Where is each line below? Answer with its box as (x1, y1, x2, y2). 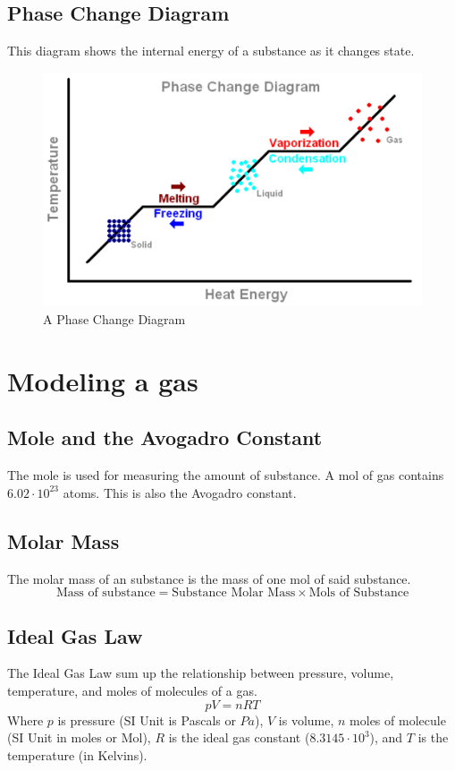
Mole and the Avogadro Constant (7, 424, 323, 451)
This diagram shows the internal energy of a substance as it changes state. (7, 41, 415, 60)
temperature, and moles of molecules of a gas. (7, 681, 257, 699)
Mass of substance (55, 587, 156, 600)
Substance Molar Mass (172, 587, 296, 600)
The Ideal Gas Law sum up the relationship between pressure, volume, (7, 664, 394, 682)
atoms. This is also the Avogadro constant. (63, 483, 297, 501)
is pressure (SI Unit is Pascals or (57, 710, 236, 729)
